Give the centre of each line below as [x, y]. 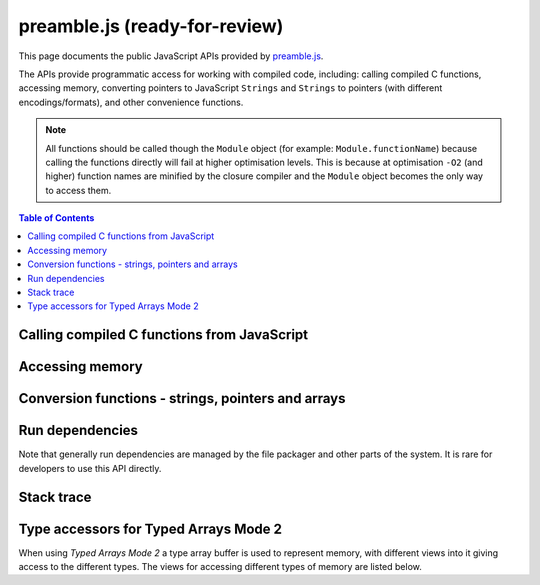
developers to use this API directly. [90, 468]
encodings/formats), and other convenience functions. [131, 102]
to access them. [78, 190]
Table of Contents [56, 218]
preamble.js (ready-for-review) [151, 26]
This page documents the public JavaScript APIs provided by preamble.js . [171, 56]
